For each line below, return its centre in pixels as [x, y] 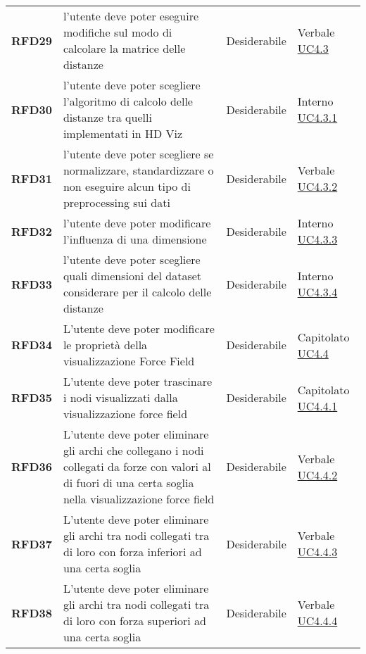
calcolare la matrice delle [124, 48]
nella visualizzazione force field [139, 499]
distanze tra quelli [107, 117]
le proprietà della [105, 345]
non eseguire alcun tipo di [127, 186]
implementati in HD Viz [123, 133]
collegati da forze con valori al [137, 466]
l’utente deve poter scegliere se [138, 154]
